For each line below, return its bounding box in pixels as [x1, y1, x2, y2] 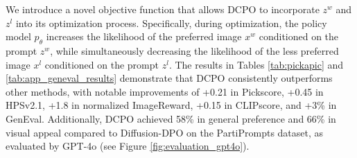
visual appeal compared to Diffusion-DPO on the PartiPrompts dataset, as [6, 125, 324, 139]
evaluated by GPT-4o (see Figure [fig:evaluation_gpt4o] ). [6, 139, 250, 153]
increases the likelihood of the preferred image [46, 29, 242, 44]
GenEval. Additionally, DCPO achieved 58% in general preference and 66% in [6, 111, 336, 125]
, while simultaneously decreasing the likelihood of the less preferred [50, 43, 339, 58]
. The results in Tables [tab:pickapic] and [168, 57, 344, 71]
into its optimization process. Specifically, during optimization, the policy [15, 15, 327, 30]
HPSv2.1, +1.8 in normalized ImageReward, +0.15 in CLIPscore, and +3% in [6, 98, 337, 112]
